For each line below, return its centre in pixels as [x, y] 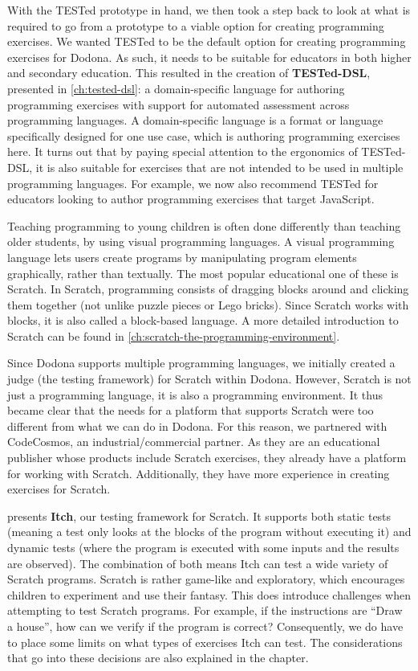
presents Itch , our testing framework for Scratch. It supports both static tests [199, 516]
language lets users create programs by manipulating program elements [182, 257]
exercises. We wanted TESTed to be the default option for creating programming [207, 41]
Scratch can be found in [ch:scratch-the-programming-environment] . [174, 335]
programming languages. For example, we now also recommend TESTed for [193, 183]
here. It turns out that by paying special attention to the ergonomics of [183, 151]
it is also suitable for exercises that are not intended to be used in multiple [219, 167]
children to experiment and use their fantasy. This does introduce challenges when [209, 594]
